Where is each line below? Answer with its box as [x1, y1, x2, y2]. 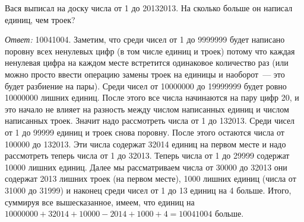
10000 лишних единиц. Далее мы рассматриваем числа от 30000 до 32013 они [5, 160, 287, 173]
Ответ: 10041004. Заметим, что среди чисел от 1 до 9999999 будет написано [5, 33, 285, 46]
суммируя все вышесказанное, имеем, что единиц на [5, 195, 195, 208]
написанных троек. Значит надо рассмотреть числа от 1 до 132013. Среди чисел [5, 114, 295, 127]
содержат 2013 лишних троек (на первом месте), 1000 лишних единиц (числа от [5, 172, 296, 185]
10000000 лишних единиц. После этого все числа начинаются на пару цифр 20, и [5, 91, 299, 104]
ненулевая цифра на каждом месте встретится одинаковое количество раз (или [5, 56, 289, 69]
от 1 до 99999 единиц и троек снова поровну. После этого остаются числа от [5, 126, 284, 138]
